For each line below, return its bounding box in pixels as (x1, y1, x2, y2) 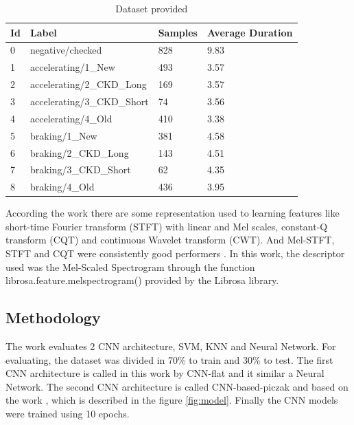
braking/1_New (30, 128, 97, 142)
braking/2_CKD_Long (30, 145, 129, 160)
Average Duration (206, 25, 293, 39)
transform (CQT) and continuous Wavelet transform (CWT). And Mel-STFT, (5, 232, 335, 247)
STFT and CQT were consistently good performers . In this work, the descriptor (5, 246, 345, 261)
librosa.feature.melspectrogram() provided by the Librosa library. (5, 273, 279, 287)
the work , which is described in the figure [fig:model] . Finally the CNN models (5, 393, 338, 407)
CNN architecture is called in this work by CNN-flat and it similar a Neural (5, 366, 324, 380)
